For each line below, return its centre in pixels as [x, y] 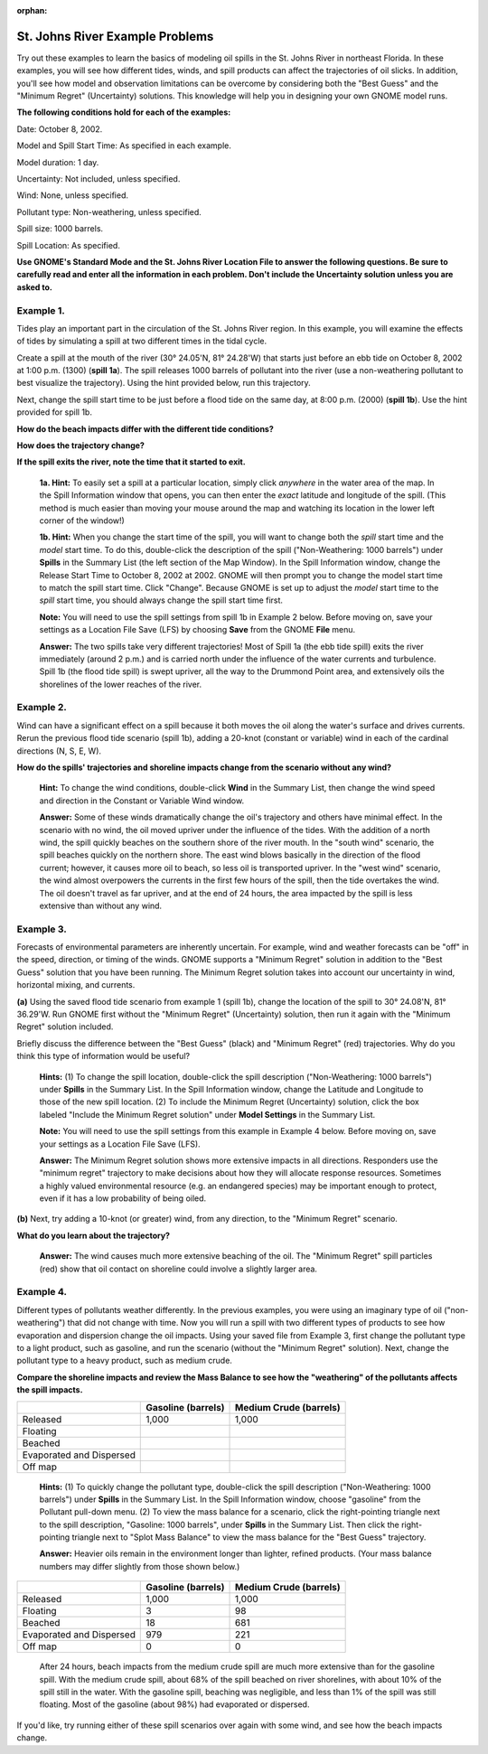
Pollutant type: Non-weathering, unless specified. [109, 211]
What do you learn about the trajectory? [94, 1235]
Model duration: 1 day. [58, 162]
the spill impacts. [50, 1390]
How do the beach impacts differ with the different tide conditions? [145, 428]
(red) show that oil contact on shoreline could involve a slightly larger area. [178, 1269]
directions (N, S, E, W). [59, 751]
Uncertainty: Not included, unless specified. [99, 179]
